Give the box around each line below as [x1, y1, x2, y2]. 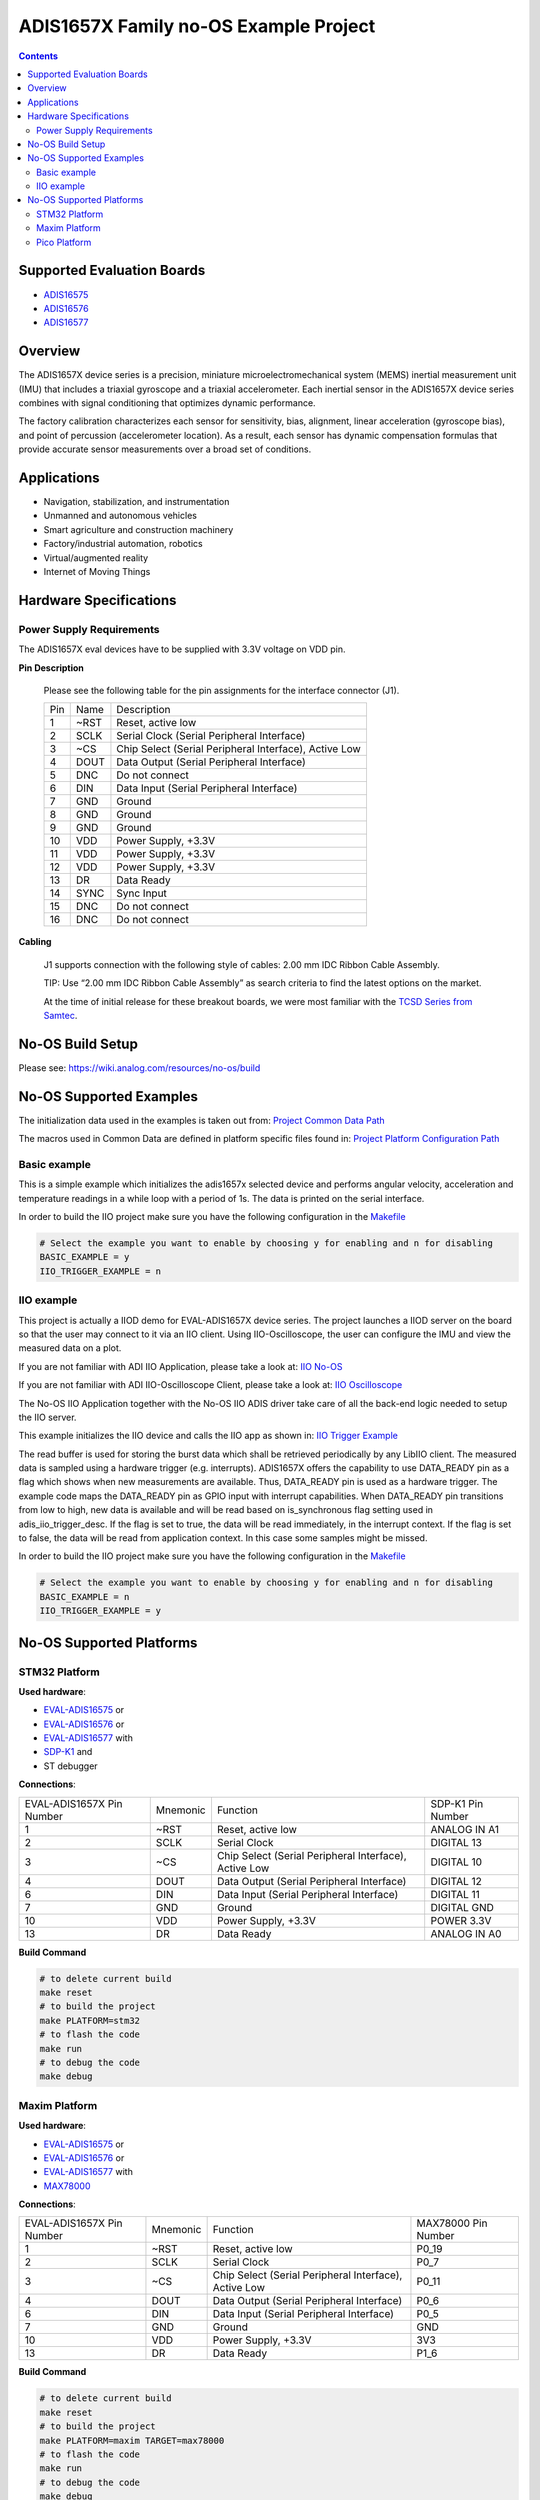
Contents [18, 50, 59, 62]
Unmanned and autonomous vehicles [43, 510, 197, 522]
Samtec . [43, 1009, 78, 1021]
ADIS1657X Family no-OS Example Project [18, 15, 376, 37]
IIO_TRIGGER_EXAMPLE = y [39, 1605, 162, 1617]
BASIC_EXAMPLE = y [39, 1251, 130, 1263]
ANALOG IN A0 [430, 1926, 502, 1940]
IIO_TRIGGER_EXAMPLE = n [39, 1265, 162, 1277]
